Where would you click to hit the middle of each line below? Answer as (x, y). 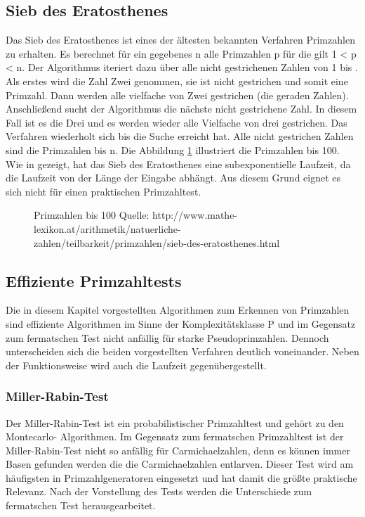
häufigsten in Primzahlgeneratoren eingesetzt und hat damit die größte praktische (181, 477)
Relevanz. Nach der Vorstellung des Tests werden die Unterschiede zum (159, 491)
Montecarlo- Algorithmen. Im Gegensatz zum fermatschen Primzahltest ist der (175, 436)
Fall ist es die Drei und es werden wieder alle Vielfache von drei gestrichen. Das (177, 122)
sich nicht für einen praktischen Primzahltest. (104, 191)
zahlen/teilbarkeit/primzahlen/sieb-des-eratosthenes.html (157, 242)
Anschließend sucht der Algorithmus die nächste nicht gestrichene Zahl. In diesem (181, 109)
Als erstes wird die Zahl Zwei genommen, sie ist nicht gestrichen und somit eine (177, 81)
